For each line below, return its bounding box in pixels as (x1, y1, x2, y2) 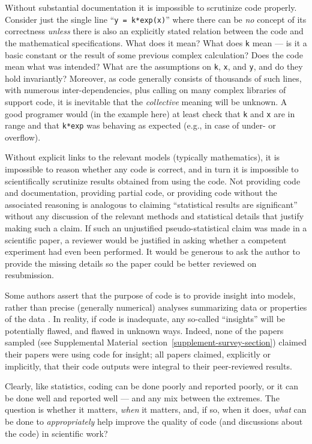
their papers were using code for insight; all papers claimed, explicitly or (5, 347, 271, 360)
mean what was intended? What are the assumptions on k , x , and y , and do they (5, 60, 303, 73)
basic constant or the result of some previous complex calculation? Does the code (5, 48, 303, 61)
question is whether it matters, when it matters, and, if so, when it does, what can (5, 403, 307, 416)
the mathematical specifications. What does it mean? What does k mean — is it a (5, 36, 307, 49)
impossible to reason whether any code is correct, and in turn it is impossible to (5, 163, 299, 175)
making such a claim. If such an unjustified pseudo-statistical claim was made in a (5, 222, 307, 234)
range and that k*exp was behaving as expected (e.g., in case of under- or (5, 119, 276, 132)
